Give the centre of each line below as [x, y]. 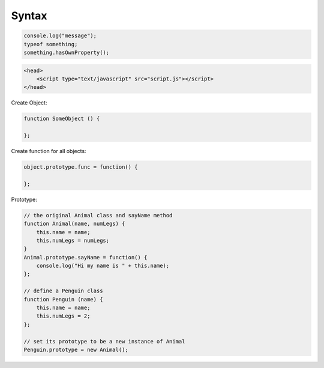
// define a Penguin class [63, 291]
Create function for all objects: [49, 151]
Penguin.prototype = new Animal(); [76, 350]
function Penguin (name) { [63, 299]
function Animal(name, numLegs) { [74, 224]
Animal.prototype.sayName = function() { [85, 257]
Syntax [29, 16]
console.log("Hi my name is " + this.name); [103, 266]
